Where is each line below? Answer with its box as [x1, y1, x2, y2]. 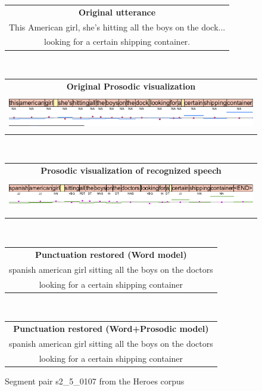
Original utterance [79, 5, 156, 18]
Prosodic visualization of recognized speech [40, 164, 222, 176]
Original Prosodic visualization [66, 79, 196, 92]
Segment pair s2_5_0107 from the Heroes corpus [5, 374, 185, 387]
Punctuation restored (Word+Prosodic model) [13, 322, 209, 334]
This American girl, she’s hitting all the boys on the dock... [9, 20, 226, 33]
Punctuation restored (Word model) [35, 248, 187, 260]
